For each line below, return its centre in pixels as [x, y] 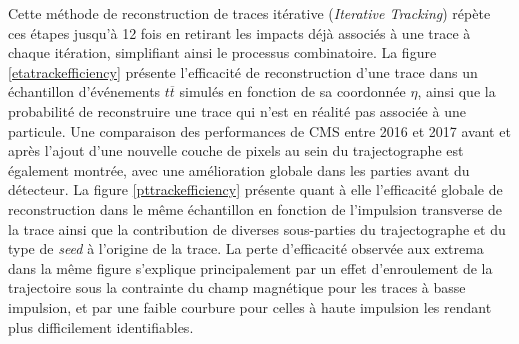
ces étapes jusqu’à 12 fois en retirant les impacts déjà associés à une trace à [239, 32]
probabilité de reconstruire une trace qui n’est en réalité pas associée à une [237, 110]
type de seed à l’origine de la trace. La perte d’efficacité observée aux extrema [246, 248]
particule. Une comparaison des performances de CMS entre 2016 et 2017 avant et [259, 130]
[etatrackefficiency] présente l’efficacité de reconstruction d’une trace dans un [243, 71]
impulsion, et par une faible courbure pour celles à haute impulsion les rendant [250, 306]
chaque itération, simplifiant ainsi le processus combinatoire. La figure [222, 52]
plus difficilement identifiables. [101, 326]
